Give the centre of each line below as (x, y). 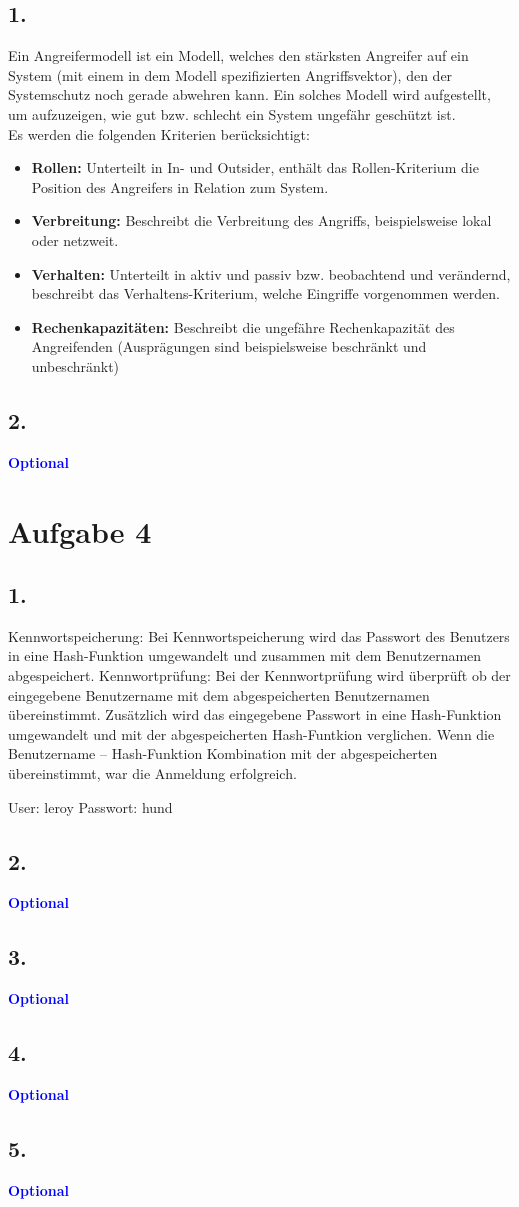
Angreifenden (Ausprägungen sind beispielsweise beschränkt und (229, 346)
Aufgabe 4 (80, 530)
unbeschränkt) (75, 365)
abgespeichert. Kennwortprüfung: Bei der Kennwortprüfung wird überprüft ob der (259, 675)
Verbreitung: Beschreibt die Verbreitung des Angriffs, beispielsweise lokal (261, 220)
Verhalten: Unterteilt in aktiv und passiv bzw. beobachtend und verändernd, (271, 273)
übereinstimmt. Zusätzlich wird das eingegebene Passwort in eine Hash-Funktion (255, 714)
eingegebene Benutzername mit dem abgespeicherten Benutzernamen (219, 694)
